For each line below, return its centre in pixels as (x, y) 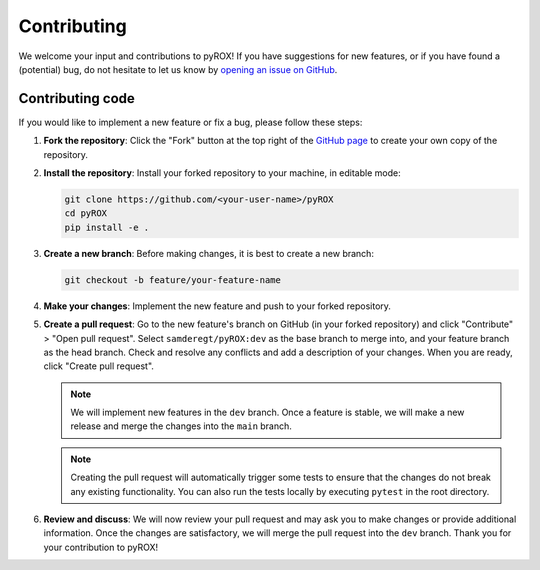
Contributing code (76, 98)
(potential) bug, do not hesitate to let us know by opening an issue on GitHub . (178, 69)
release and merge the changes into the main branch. (181, 426)
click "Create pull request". (99, 366)
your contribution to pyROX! (101, 547)
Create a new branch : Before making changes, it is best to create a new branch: (209, 253)
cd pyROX (86, 213)
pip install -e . (107, 227)
